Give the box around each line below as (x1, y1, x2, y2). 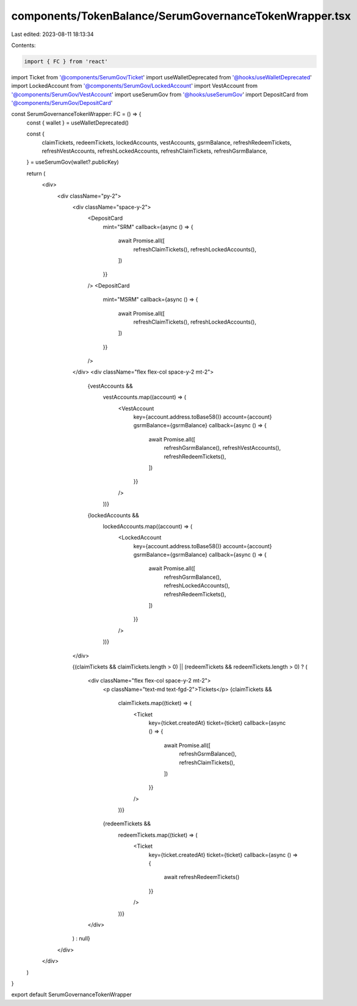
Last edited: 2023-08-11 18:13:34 (11, 31, 94, 38)
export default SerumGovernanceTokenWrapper (11, 991, 132, 998)
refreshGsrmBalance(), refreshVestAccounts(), (164, 444, 281, 452)
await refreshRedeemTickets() (164, 874, 240, 881)
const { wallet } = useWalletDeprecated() (26, 119, 129, 126)
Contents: (11, 42, 36, 49)
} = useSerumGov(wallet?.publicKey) (26, 159, 119, 166)
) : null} (72, 935, 91, 943)
